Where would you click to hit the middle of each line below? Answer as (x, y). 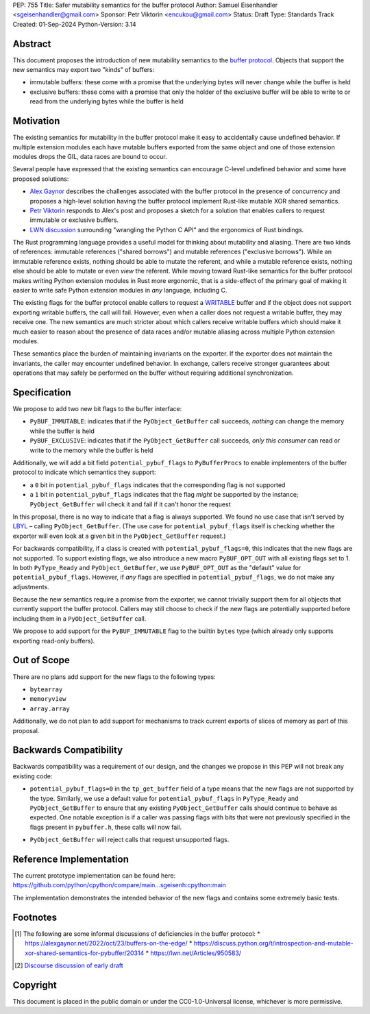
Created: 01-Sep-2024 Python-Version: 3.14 (74, 24)
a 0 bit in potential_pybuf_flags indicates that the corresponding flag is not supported (158, 485)
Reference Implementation (71, 859)
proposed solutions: (41, 179)
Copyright (35, 985)
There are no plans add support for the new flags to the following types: (114, 677)
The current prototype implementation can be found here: (94, 876)
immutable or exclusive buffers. (74, 220)
